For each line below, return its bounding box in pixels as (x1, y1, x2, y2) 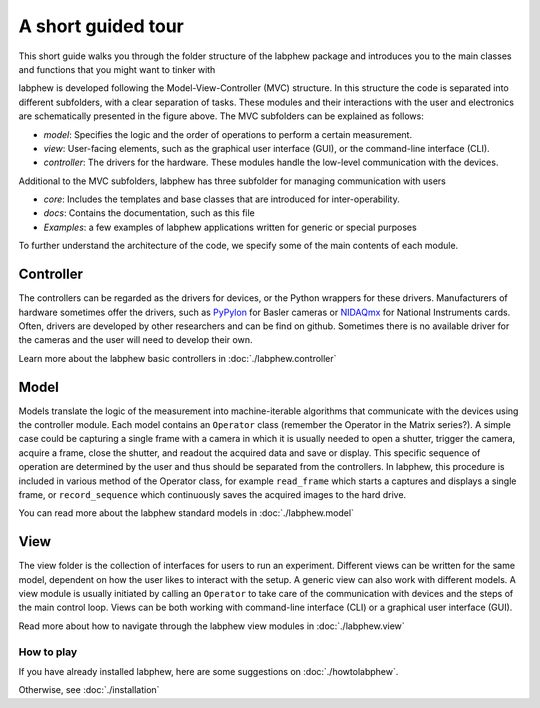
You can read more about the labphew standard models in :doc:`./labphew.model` (18, 507, 355, 519)
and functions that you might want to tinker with (18, 63, 216, 75)
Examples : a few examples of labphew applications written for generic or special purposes (43, 221, 417, 233)
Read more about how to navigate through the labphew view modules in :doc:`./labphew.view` (18, 620, 405, 632)
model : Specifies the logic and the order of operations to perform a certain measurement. (43, 128, 413, 140)
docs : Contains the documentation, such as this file (43, 207, 255, 219)
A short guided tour (18, 15, 184, 37)
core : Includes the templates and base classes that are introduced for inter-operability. (43, 193, 400, 205)
